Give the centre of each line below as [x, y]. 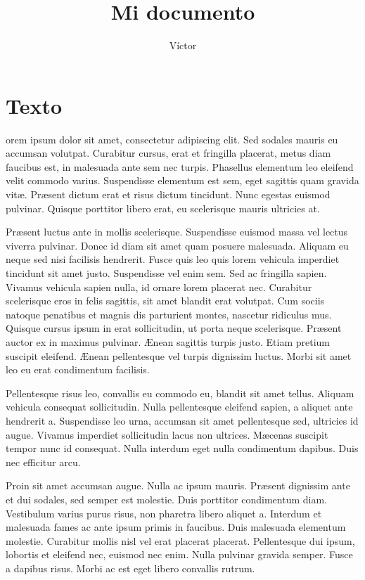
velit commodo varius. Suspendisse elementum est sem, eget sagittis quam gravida [182, 180]
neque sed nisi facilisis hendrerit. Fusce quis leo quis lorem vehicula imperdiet [173, 259]
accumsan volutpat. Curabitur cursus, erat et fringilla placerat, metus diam [168, 153]
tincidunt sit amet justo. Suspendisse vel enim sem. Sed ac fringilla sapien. [166, 273]
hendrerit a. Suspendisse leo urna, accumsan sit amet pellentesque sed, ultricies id [182, 420]
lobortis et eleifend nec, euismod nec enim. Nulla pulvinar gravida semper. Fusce [179, 554]
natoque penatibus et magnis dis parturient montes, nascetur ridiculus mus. [169, 314]
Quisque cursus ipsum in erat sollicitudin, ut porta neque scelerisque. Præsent [174, 328]
